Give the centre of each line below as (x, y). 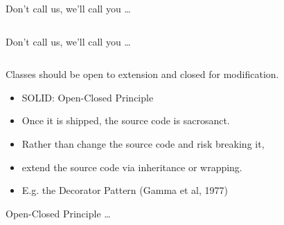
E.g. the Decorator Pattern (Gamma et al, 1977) (125, 190)
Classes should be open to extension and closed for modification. (142, 74)
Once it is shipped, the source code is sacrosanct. (126, 120)
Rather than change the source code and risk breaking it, (143, 143)
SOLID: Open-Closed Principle (88, 97)
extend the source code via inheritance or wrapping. (132, 167)
